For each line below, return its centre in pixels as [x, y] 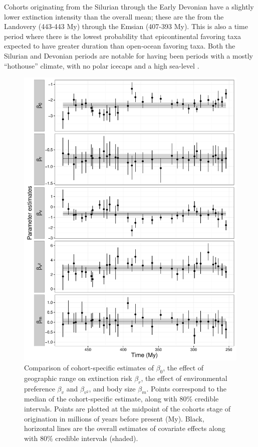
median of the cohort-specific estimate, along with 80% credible [121, 399]
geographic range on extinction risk [78, 378]
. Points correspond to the [187, 388]
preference [40, 388]
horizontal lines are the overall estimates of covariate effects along [125, 428]
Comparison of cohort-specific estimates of [89, 368]
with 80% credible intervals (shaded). [81, 438]
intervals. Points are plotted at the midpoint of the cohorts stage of [127, 409]
